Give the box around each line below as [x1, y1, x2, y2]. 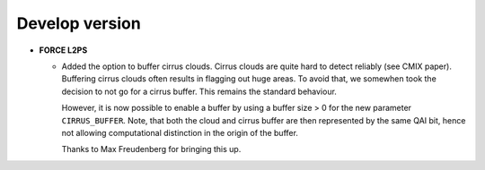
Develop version [16, 13, 141, 33]
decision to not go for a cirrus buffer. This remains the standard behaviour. [61, 86, 337, 97]
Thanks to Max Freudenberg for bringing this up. [61, 144, 242, 155]
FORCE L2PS [39, 45, 88, 55]
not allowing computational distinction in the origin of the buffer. [61, 127, 298, 138]
